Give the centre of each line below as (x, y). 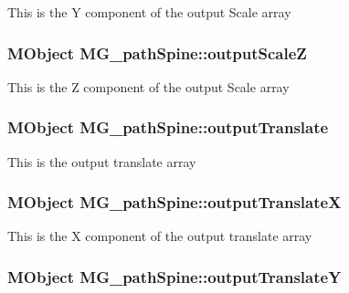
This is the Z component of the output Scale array (148, 86)
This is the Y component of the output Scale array (149, 12)
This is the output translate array (102, 161)
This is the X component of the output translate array (160, 236)
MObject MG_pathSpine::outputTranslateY (174, 276)
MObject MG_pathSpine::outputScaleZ (157, 52)
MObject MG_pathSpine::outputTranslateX (174, 202)
